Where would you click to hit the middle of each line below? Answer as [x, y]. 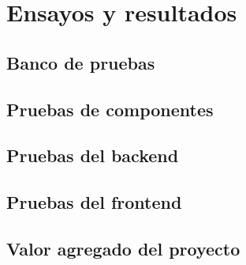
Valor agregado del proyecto [123, 248]
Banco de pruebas [81, 62]
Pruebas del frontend [94, 202]
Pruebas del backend [93, 155]
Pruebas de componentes [110, 109]
